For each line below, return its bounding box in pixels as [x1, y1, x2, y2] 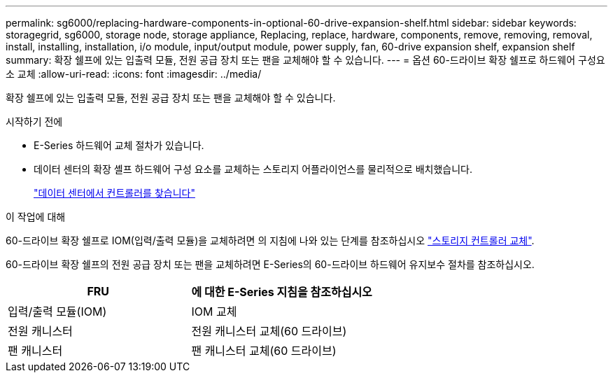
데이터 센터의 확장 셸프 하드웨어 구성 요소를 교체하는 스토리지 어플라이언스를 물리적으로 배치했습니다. [34, 163, 472, 175]
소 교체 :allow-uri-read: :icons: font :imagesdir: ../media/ [6, 68, 262, 80]
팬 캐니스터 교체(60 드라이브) [191, 344, 337, 358]
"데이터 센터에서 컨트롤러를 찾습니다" [34, 187, 195, 199]
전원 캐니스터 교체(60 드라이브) [191, 324, 347, 338]
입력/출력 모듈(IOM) [8, 304, 107, 318]
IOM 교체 [191, 304, 237, 318]
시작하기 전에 [6, 115, 63, 127]
